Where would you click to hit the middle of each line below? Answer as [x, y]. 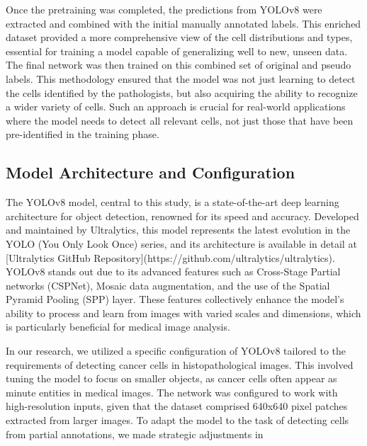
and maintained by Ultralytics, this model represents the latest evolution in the [178, 230]
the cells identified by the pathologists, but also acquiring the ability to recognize [182, 92]
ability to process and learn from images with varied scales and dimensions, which [183, 313]
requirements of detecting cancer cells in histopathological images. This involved [180, 364]
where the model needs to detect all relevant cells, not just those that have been [180, 120]
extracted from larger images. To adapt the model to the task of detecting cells [177, 420]
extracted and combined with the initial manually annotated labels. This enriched [183, 23]
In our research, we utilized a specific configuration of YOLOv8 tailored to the [176, 351]
